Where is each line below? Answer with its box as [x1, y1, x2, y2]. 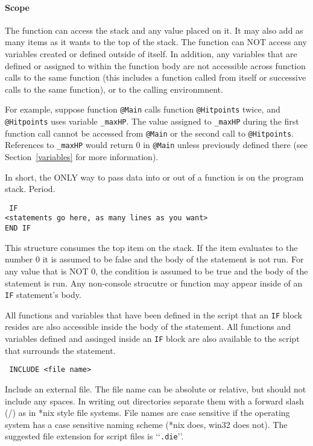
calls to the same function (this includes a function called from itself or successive [5, 71, 306, 84]
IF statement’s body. [5, 288, 81, 301]
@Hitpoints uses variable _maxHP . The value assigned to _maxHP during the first [5, 115, 299, 128]
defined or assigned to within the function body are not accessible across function [5, 59, 306, 72]
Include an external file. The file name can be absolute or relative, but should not [5, 382, 306, 395]
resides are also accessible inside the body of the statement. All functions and [5, 320, 291, 333]
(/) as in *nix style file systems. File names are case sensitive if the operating [5, 406, 290, 419]
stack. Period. [5, 182, 55, 195]
